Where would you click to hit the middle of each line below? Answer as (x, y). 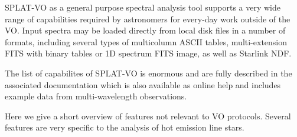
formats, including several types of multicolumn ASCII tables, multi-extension (146, 41)
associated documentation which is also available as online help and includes (143, 84)
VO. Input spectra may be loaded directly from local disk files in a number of (145, 30)
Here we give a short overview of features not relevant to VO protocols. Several (148, 116)
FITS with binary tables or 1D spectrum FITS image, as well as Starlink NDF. (148, 53)
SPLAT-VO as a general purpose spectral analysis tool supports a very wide (143, 7)
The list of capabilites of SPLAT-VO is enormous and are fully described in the (148, 73)
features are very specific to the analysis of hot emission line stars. (125, 127)
